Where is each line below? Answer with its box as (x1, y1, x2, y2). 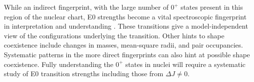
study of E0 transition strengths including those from (4, 68, 164, 79)
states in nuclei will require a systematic (125, 59, 246, 69)
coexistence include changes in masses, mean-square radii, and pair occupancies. (4, 40, 243, 50)
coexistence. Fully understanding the (4, 59, 114, 69)
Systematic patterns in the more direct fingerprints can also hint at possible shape (4, 49, 250, 59)
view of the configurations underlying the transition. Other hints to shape (4, 30, 225, 40)
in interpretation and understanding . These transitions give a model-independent (4, 21, 248, 31)
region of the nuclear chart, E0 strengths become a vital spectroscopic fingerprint (4, 11, 247, 21)
